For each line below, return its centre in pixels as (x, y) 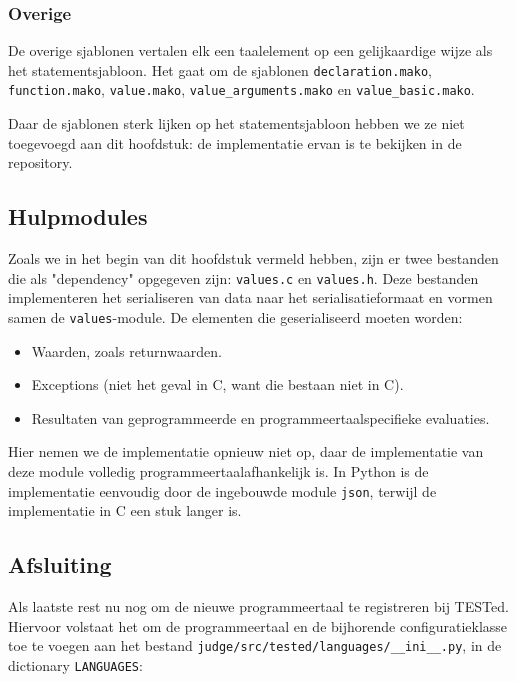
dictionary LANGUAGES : (75, 664)
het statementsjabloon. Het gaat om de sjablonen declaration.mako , (220, 69)
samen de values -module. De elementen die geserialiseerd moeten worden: (235, 316)
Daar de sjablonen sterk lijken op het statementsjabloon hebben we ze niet (236, 123)
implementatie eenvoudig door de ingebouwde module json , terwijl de (222, 490)
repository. (40, 162)
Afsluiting (60, 564)
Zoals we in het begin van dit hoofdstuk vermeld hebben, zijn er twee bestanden (253, 258)
